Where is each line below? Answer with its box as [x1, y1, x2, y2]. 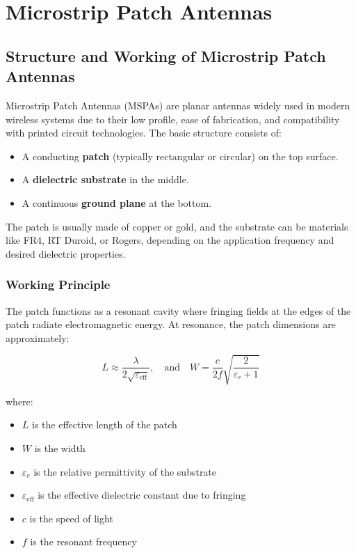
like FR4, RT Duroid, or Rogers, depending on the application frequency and [6, 233, 334, 247]
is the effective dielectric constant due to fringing [38, 488, 246, 502]
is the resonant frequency [30, 534, 137, 549]
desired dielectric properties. [6, 246, 126, 260]
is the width [34, 441, 86, 455]
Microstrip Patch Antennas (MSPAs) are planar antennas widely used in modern [6, 98, 350, 112]
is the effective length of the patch [32, 417, 177, 432]
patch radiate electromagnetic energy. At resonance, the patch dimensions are [6, 317, 336, 332]
